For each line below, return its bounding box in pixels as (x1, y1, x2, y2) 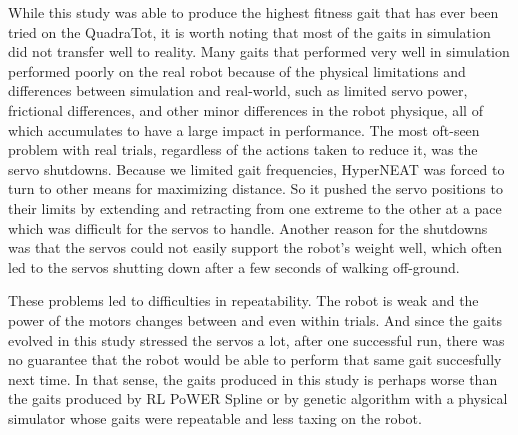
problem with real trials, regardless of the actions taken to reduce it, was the (8, 139, 478, 160)
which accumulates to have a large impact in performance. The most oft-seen (8, 119, 480, 140)
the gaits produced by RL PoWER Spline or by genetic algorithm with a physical (8, 388, 508, 409)
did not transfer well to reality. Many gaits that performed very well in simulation (8, 41, 510, 62)
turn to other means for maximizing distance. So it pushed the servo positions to (8, 178, 503, 199)
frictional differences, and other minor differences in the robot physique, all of (8, 99, 483, 120)
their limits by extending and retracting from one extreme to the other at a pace (8, 197, 502, 218)
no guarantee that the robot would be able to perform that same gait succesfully (8, 349, 502, 370)
